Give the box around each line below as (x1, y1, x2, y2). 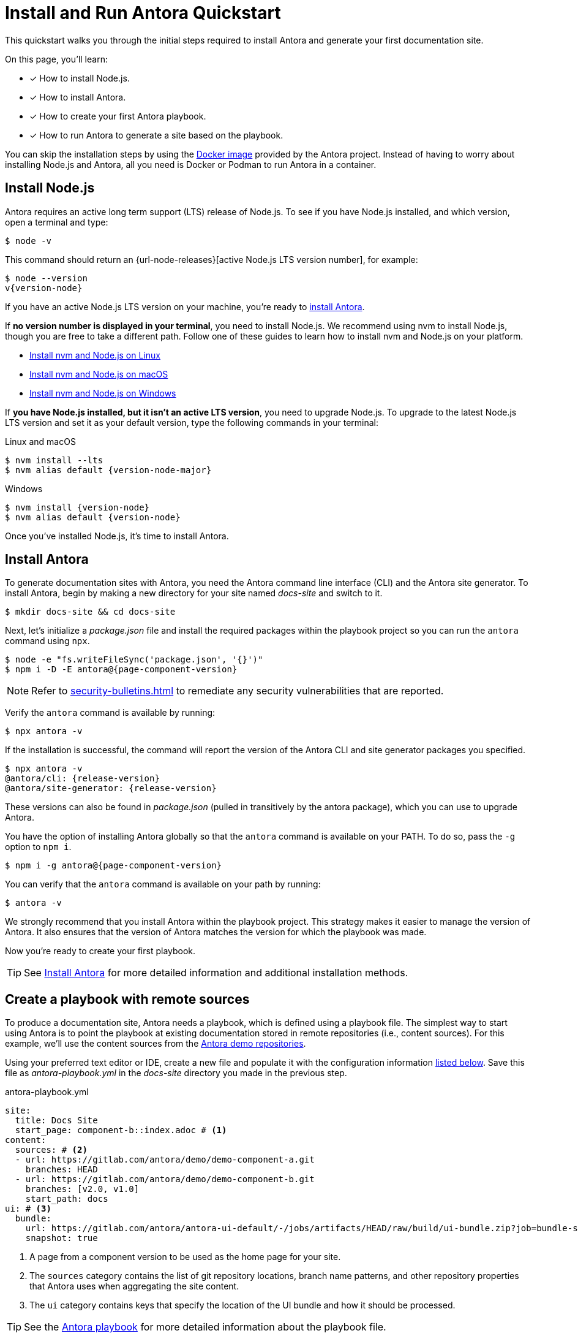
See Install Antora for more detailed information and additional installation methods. (24, 966, 408, 979)
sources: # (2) (15, 1145, 88, 1155)
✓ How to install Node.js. (29, 72, 130, 83)
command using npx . (5, 636, 90, 647)
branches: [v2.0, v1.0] (25, 1184, 140, 1194)
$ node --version (5, 273, 88, 283)
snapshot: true (25, 1233, 98, 1243)
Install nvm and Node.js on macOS (29, 368, 168, 379)
